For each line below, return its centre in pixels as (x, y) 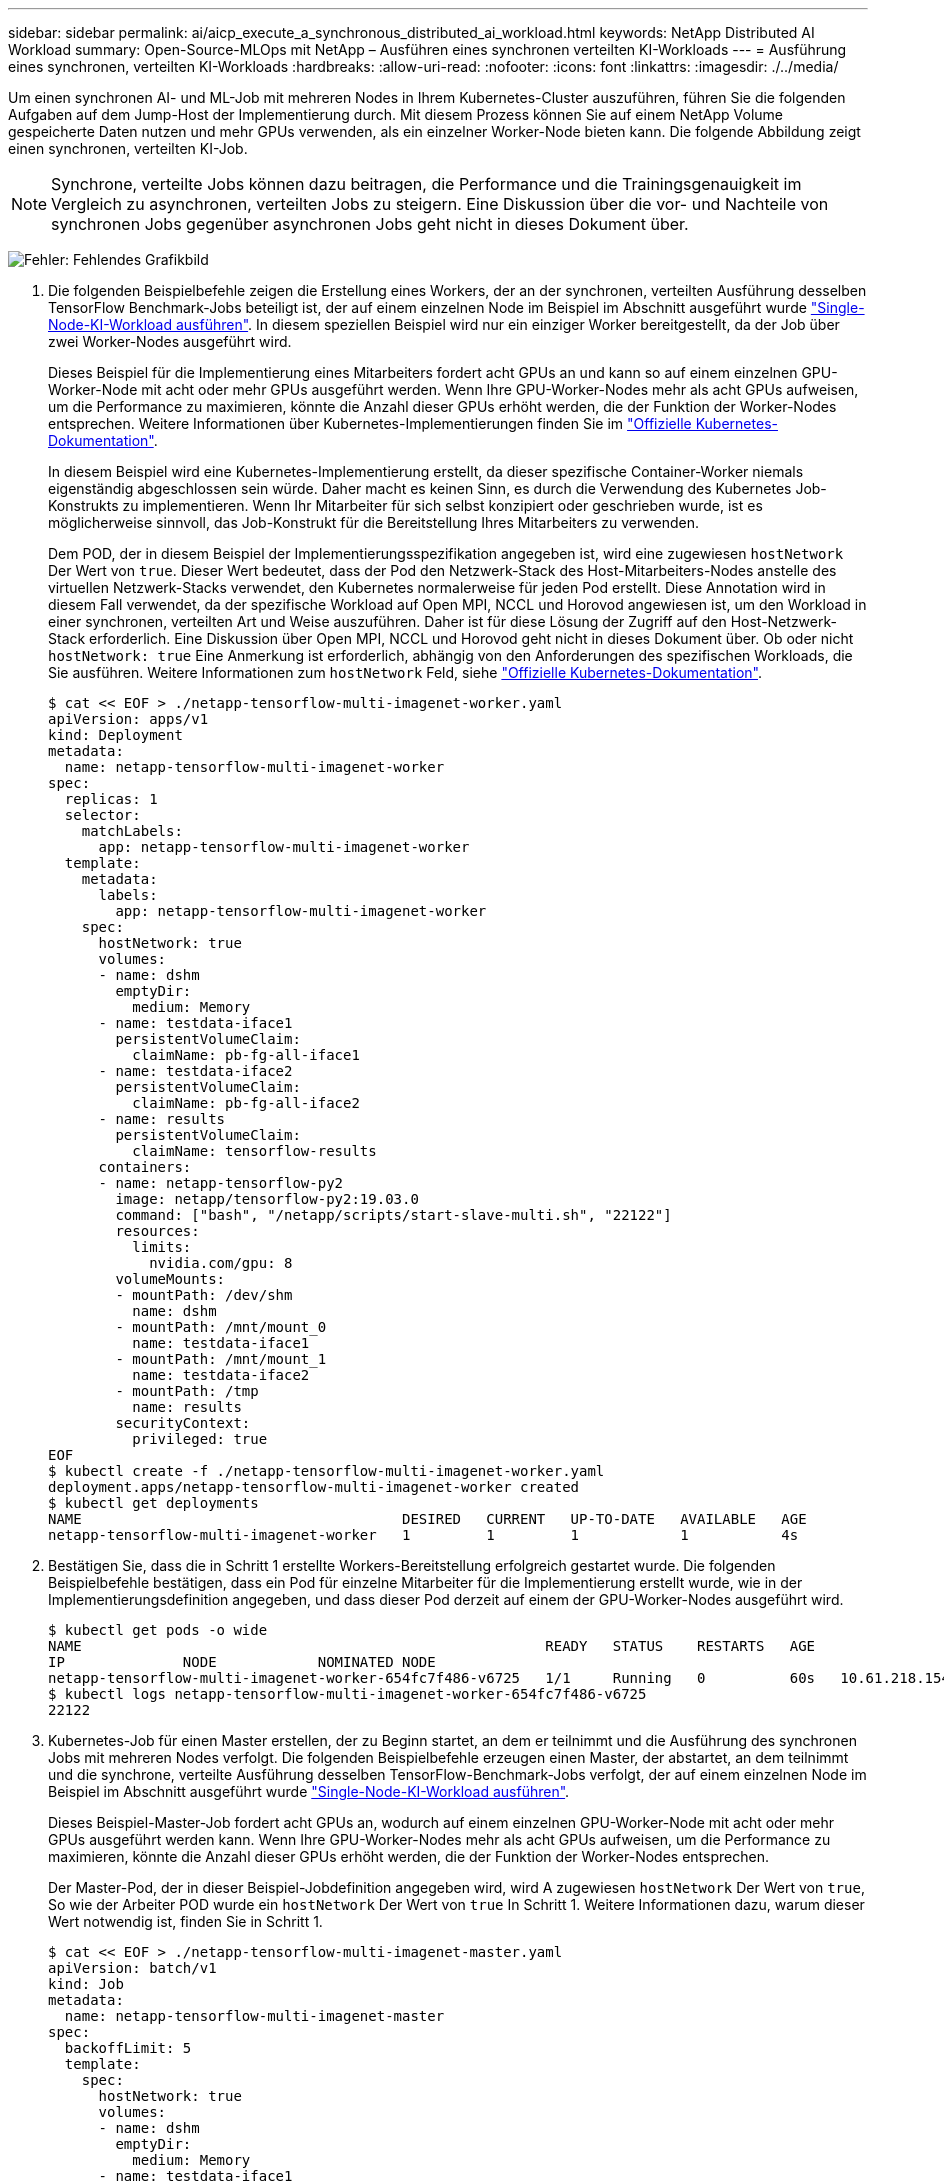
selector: (102, 815)
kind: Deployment (115, 735)
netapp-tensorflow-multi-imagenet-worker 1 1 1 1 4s (423, 1535)
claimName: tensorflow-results (254, 1151)
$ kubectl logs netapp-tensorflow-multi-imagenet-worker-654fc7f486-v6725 (347, 1694)
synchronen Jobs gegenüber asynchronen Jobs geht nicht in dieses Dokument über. (370, 224)
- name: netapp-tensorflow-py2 (221, 1183)
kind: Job (86, 1984)
